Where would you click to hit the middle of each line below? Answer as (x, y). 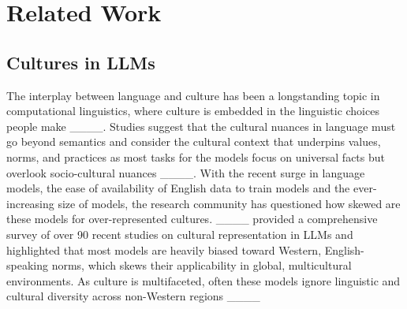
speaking (27, 265)
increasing (30, 203)
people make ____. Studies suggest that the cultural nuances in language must (201, 126)
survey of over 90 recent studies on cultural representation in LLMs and (180, 234)
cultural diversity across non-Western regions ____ (133, 296)
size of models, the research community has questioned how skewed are (229, 203)
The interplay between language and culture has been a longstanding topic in (193, 95)
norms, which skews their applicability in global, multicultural (202, 265)
